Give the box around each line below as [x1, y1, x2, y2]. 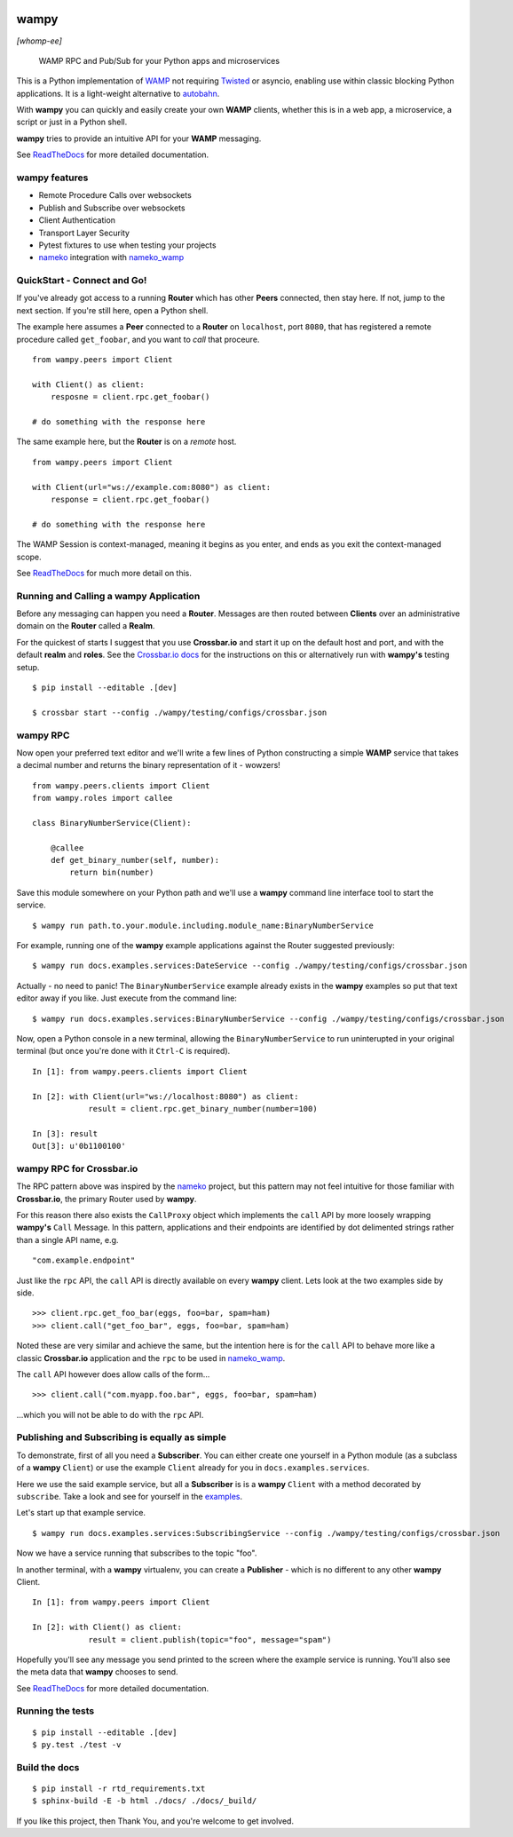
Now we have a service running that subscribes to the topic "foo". [16, 1548, 257, 1558]
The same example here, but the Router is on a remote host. [16, 436, 237, 447]
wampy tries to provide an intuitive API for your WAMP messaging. [16, 133, 262, 144]
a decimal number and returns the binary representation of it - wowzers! [16, 760, 281, 771]
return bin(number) [69, 867, 154, 878]
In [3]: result [32, 1128, 99, 1138]
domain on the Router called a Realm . [16, 621, 155, 631]
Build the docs [16, 1761, 80, 1773]
